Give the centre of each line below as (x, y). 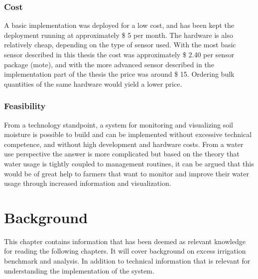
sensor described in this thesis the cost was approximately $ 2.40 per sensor (119, 54)
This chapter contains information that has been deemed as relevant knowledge (125, 241)
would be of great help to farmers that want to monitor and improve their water (127, 173)
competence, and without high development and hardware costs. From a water (124, 144)
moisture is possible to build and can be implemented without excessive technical (128, 134)
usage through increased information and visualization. (88, 183)
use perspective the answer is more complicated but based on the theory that (122, 154)
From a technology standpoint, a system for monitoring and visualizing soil (119, 124)
